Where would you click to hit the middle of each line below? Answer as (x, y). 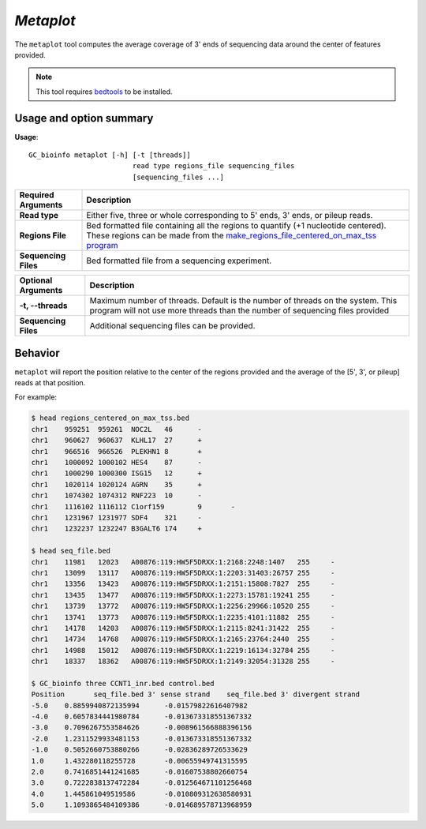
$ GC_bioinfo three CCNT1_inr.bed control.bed (123, 683)
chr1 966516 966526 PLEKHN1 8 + (117, 451)
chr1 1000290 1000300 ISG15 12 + (117, 473)
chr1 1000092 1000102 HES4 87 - (117, 463)
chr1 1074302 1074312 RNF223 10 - (117, 496)
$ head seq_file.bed (71, 551)
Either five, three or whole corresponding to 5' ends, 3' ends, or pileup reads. (230, 216)
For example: (36, 397)
